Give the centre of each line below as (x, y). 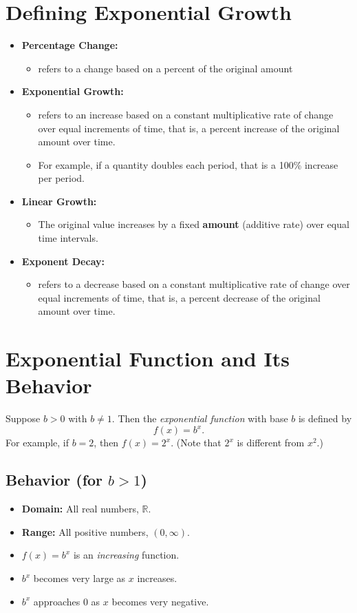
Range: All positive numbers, (85, 531)
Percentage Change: (70, 45)
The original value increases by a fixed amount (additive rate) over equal (194, 224)
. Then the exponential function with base (200, 418)
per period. (61, 178)
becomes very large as (79, 578)
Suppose (23, 418)
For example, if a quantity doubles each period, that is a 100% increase (188, 164)
